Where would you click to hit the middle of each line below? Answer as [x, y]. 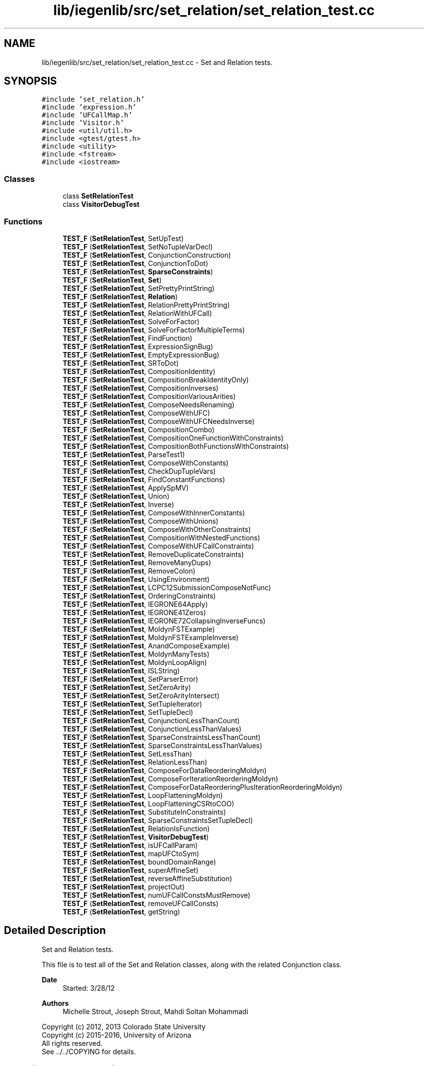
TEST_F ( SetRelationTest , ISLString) [121, 670]
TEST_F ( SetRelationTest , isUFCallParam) [130, 845]
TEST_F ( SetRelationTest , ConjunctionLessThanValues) [152, 729]
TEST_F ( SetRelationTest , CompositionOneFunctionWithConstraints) [173, 438]
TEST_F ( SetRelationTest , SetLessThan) [128, 754]
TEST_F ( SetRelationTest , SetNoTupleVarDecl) [138, 246]
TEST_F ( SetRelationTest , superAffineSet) [131, 870]
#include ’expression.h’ [89, 107]
